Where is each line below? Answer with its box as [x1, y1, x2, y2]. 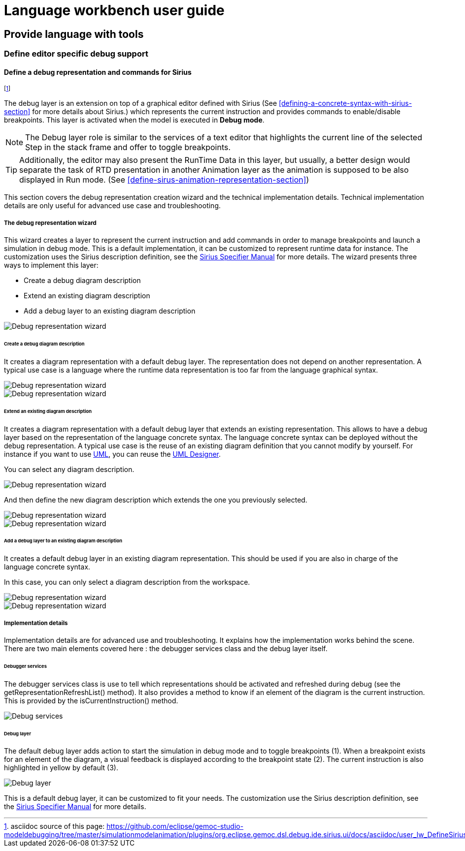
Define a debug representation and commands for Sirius [4, 67, 192, 76]
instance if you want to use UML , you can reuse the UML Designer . [4, 449, 221, 458]
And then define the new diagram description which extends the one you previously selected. [4, 495, 307, 504]
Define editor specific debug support [4, 49, 148, 59]
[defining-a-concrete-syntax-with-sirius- [279, 99, 412, 108]
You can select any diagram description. [4, 465, 134, 473]
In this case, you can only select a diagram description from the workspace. [4, 578, 250, 587]
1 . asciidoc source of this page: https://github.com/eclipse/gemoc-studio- [4, 822, 244, 831]
